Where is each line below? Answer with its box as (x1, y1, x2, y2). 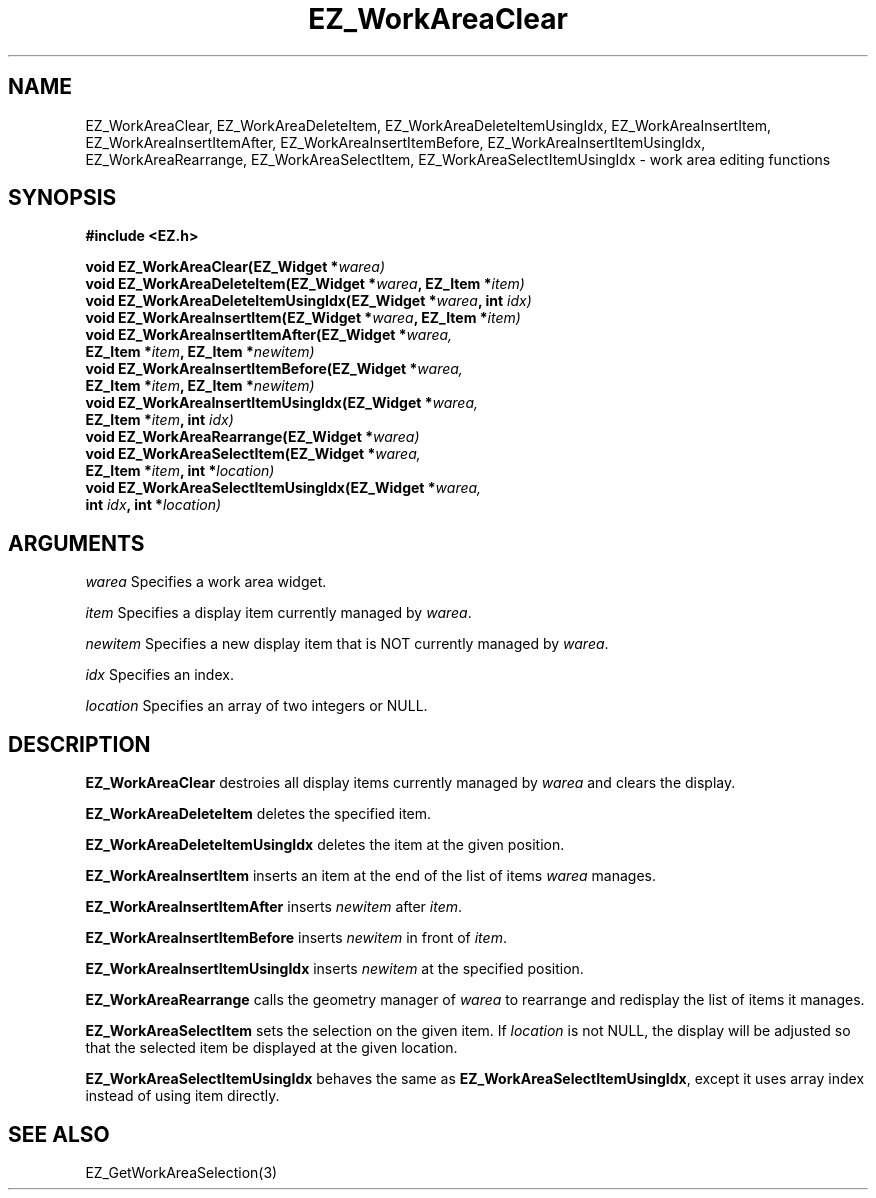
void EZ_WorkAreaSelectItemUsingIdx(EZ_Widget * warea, (85, 479, 482, 497)
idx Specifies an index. (85, 666, 234, 684)
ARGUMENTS (8, 530, 145, 556)
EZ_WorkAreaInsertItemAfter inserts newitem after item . (85, 898, 463, 916)
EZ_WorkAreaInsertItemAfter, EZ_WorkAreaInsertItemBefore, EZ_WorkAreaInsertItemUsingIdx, (85, 133, 706, 151)
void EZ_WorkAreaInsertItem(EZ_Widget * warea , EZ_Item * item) (85, 309, 521, 327)
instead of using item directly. (85, 1087, 280, 1105)
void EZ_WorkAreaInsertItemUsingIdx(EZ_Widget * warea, (85, 394, 479, 412)
